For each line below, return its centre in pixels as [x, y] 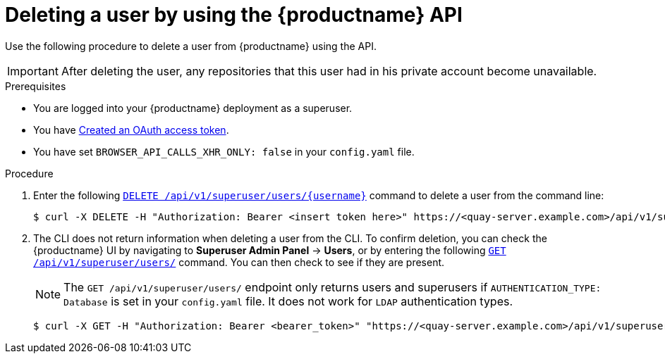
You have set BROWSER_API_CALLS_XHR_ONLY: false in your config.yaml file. [224, 151]
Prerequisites [36, 86]
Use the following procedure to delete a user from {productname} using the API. [191, 46]
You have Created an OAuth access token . [131, 130]
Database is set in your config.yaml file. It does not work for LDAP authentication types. [288, 301]
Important [33, 71]
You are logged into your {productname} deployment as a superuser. [193, 108]
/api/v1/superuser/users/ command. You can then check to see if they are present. [239, 262]
